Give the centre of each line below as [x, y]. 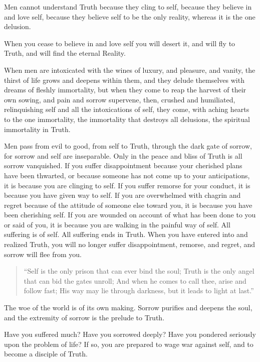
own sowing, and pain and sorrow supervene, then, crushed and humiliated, [120, 99]
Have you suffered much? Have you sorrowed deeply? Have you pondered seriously [130, 334]
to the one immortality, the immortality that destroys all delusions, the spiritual [127, 119]
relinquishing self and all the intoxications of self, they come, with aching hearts [127, 109]
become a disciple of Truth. [46, 354]
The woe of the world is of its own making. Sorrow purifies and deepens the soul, [128, 308]
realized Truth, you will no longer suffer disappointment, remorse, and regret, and [130, 244]
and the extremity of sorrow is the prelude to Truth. [84, 317]
